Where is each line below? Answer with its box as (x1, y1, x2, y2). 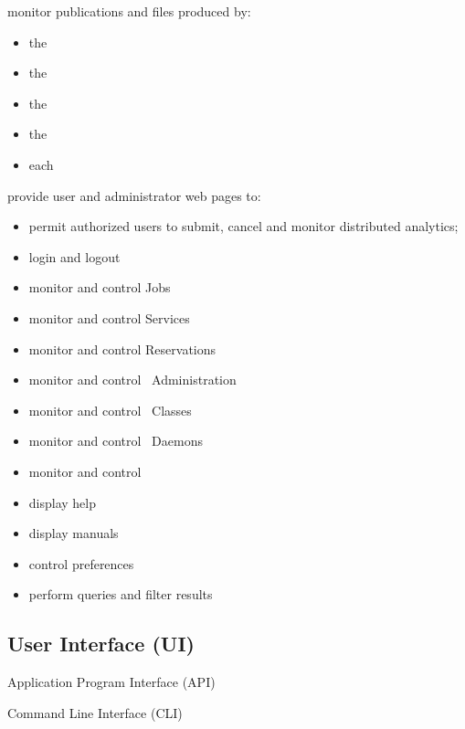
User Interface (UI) (7, 629, 195, 658)
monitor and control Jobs (28, 278, 171, 297)
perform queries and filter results (28, 585, 213, 604)
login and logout (28, 247, 121, 266)
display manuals (28, 523, 119, 543)
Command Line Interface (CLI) (7, 703, 183, 722)
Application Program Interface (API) (7, 672, 216, 692)
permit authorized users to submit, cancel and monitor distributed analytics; (28, 217, 459, 236)
